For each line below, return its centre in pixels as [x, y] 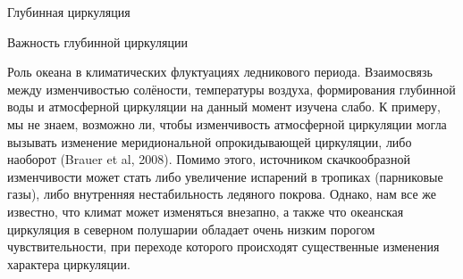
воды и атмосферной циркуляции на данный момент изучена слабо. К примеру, [224, 107]
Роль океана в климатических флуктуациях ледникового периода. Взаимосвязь [220, 72]
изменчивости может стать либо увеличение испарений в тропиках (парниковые [225, 176]
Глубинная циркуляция [69, 12]
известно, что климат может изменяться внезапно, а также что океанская [206, 211]
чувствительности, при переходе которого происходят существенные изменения [223, 246]
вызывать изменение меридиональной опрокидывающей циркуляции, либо [210, 141]
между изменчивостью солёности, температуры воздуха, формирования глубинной [231, 89]
